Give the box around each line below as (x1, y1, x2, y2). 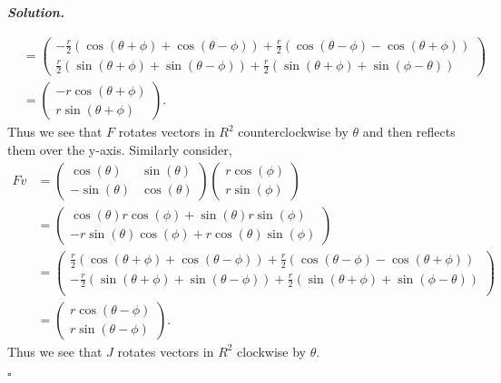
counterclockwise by (238, 122, 349, 141)
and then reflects (362, 122, 456, 141)
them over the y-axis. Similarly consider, (7, 140, 232, 159)
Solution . (7, 3, 64, 21)
